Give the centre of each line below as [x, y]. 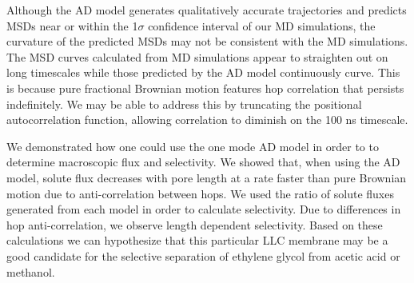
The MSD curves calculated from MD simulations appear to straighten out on [197, 56]
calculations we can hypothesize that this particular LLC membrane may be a [197, 240]
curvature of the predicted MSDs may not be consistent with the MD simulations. [207, 41]
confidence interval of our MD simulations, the [262, 25]
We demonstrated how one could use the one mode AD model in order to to [193, 146]
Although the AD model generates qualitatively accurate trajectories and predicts [207, 10]
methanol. [31, 271]
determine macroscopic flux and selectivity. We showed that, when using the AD [203, 162]
